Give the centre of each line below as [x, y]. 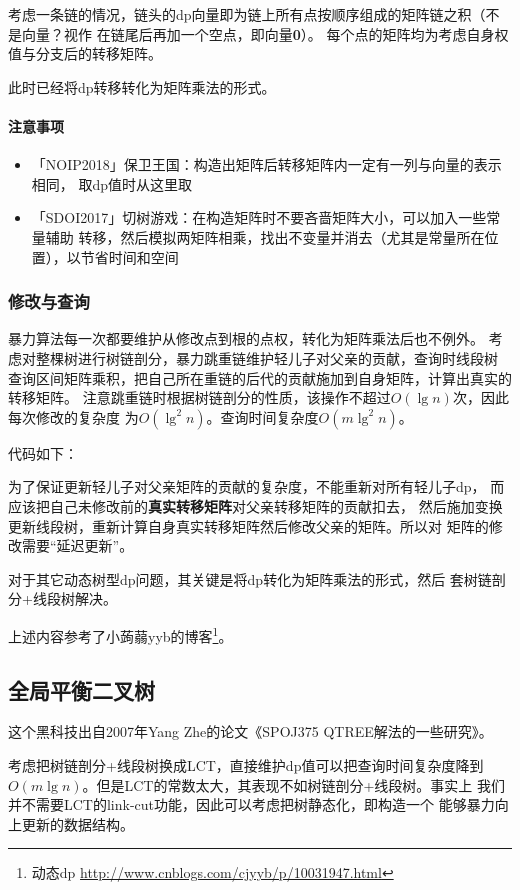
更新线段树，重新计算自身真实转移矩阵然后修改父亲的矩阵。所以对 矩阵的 [248, 525]
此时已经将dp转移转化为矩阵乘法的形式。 [142, 86]
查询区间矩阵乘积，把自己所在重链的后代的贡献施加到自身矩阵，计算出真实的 [260, 377]
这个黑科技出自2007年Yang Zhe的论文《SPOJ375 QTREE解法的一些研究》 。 [250, 731]
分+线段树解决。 [62, 598]
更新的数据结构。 [77, 823]
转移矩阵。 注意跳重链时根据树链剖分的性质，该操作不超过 [199, 397]
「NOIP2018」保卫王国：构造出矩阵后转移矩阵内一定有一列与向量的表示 [266, 164]
